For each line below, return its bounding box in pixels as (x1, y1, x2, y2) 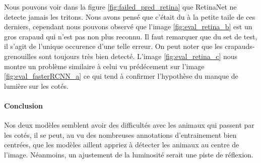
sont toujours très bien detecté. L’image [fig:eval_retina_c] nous (39, 50, 238, 61)
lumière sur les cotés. (4, 80, 69, 91)
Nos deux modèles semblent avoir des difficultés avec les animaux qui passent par (4, 120, 254, 130)
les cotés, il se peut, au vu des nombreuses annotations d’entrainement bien (4, 129, 237, 140)
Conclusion (4, 100, 43, 111)
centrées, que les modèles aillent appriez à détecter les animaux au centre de (4, 139, 239, 150)
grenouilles (4, 50, 37, 61)
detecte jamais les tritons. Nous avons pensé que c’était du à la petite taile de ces (4, 11, 255, 22)
